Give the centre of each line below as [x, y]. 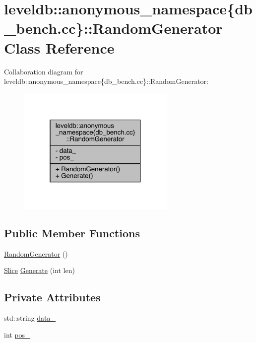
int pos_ [17, 334]
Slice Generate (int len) [39, 270]
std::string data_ [30, 317]
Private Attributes [52, 297]
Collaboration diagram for [44, 71]
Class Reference [59, 47]
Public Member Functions [72, 233]
